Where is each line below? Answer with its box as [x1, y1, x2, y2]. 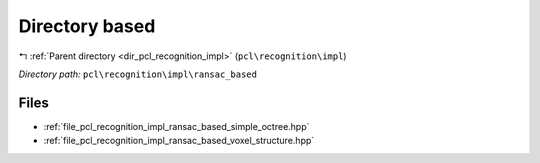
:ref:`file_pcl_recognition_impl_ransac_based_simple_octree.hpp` [43, 120, 310, 132]
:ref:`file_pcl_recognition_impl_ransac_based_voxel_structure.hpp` [43, 135, 315, 147]
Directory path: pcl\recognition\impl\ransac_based [18, 68, 257, 80]
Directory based [18, 15, 156, 37]
